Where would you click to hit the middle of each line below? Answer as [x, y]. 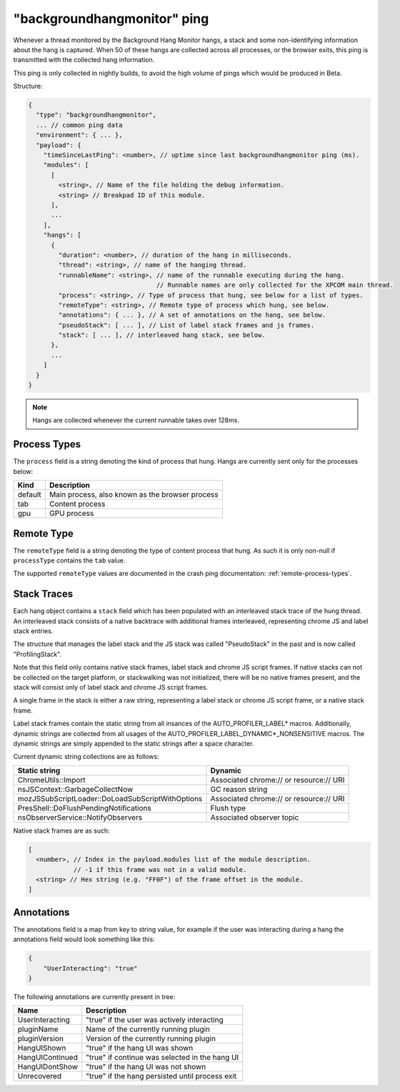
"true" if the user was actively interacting [155, 1020]
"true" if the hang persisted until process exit [161, 1076]
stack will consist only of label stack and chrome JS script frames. [111, 688]
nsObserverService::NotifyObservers [80, 817]
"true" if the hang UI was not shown [146, 1067]
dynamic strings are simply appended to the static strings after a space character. [134, 743]
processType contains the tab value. [69, 560]
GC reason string [239, 789]
